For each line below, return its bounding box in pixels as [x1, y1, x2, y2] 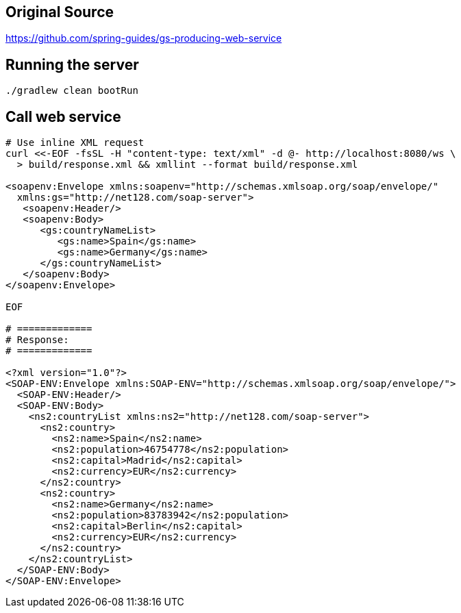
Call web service [5, 108, 121, 125]
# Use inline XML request [5, 137, 145, 149]
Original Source [5, 3, 114, 21]
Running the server [5, 55, 139, 73]
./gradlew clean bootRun [5, 85, 138, 97]
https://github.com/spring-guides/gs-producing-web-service [5, 32, 282, 45]
